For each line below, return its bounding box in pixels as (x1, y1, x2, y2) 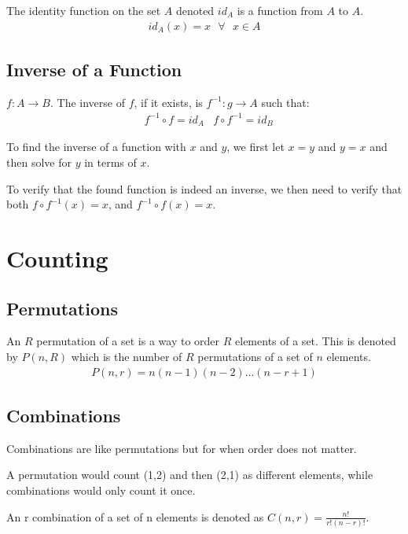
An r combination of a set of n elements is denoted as (6, 508, 264, 525)
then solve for (6, 154, 72, 170)
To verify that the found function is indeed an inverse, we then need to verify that (6, 180, 402, 197)
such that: (261, 94, 310, 110)
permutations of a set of (197, 348, 313, 364)
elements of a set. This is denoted (235, 333, 396, 349)
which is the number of (71, 348, 182, 364)
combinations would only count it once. (6, 481, 196, 498)
